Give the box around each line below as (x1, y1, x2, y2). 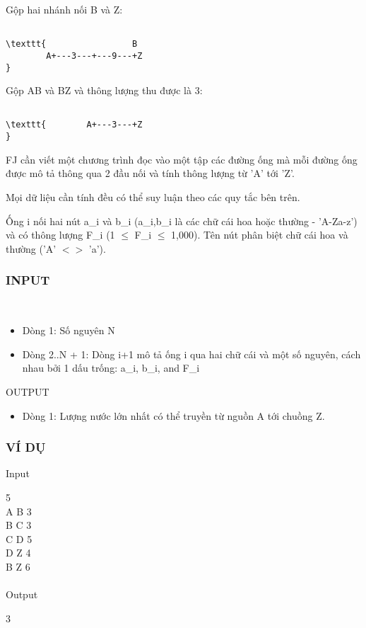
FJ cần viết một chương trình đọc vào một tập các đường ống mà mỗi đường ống (6, 152, 358, 166)
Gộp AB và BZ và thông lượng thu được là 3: (6, 83, 203, 98)
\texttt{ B (6, 39, 138, 50)
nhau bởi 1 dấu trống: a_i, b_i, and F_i (22, 360, 200, 375)
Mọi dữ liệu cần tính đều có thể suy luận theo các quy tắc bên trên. (6, 189, 300, 204)
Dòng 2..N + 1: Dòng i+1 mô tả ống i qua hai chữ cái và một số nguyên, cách (22, 346, 361, 361)
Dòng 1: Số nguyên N (22, 323, 115, 338)
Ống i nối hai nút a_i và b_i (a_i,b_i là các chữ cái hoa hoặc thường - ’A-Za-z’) (6, 213, 358, 228)
